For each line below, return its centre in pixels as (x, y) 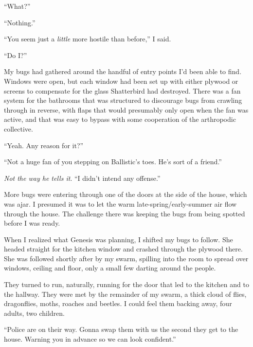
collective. (18, 128)
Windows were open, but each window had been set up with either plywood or (121, 81)
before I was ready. (32, 223)
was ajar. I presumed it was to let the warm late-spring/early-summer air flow (120, 203)
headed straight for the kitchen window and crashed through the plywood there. (123, 249)
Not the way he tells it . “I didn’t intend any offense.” (82, 178)
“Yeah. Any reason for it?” (44, 145)
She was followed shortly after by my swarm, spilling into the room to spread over (126, 258)
